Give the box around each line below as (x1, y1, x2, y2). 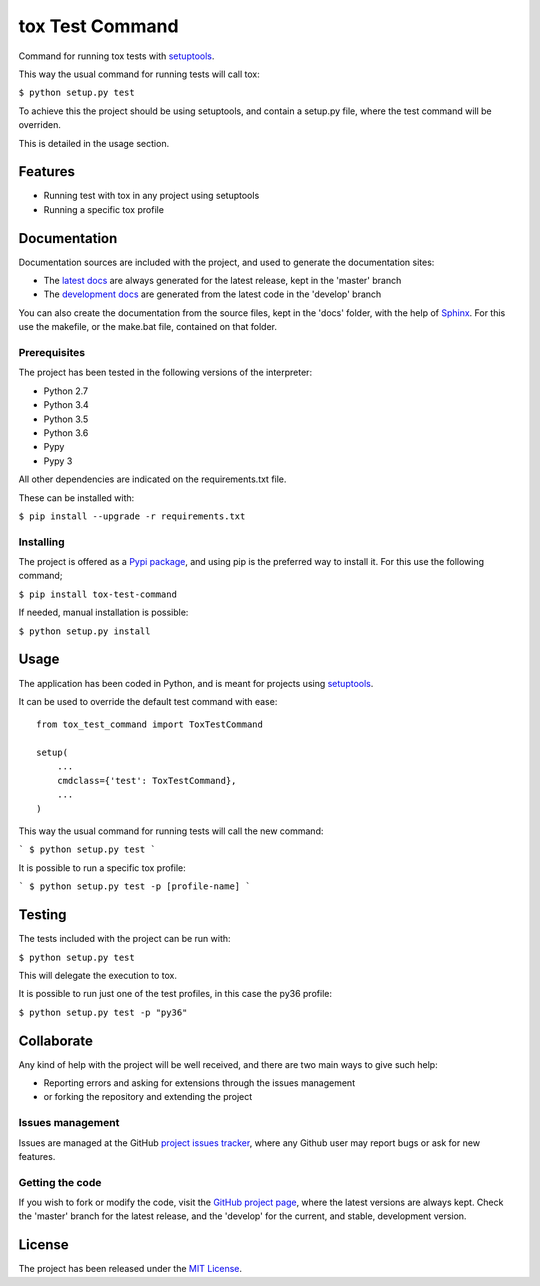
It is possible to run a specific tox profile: (18, 861, 187, 874)
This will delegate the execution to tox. (18, 969, 177, 981)
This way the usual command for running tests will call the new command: (18, 825, 324, 837)
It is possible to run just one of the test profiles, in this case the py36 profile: (18, 988, 332, 1000)
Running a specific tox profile (43, 203, 165, 215)
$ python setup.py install (18, 625, 151, 637)
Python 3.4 (43, 399, 89, 411)
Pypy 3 (43, 455, 73, 467)
